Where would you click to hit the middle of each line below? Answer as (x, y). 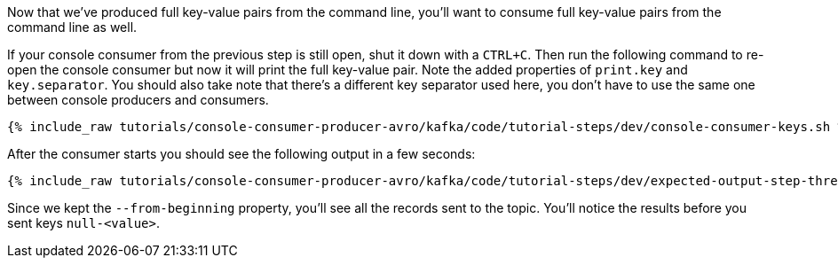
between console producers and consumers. (138, 100)
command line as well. (72, 27)
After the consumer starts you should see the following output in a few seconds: (241, 154)
